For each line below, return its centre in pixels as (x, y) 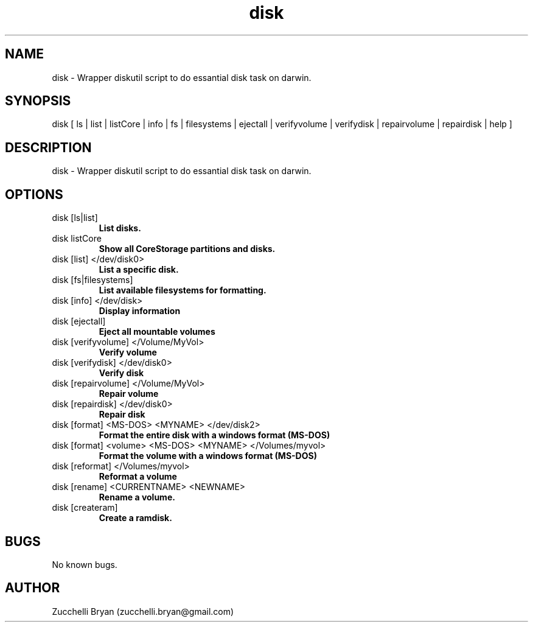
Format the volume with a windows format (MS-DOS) (208, 456)
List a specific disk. (139, 270)
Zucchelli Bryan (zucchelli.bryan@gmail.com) (143, 611)
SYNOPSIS (38, 101)
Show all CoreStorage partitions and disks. (187, 249)
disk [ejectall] (79, 321)
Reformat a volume (138, 477)
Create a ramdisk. (135, 518)
